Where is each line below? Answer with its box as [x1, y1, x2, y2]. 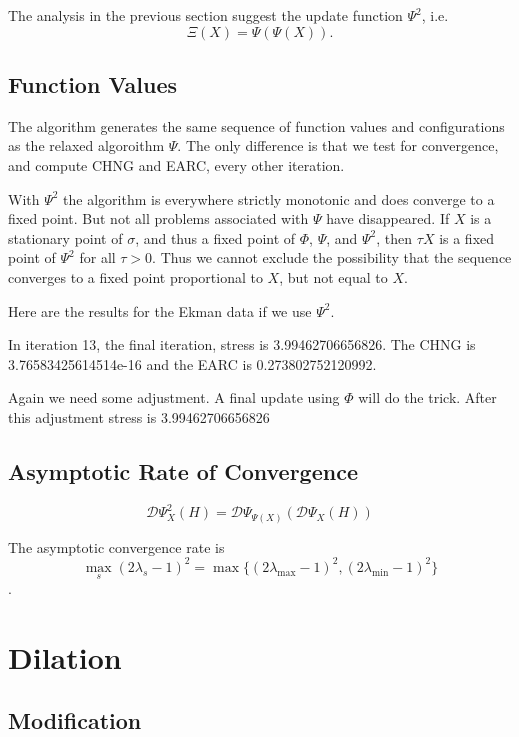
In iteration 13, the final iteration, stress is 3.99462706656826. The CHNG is [8, 334, 476, 355]
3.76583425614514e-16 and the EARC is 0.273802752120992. [8, 353, 377, 374]
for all [79, 247, 116, 268]
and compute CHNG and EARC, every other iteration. [8, 154, 345, 175]
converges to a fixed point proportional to [8, 266, 263, 287]
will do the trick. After [358, 387, 497, 408]
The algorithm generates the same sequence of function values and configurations [8, 115, 505, 136]
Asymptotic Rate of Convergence [8, 455, 358, 486]
